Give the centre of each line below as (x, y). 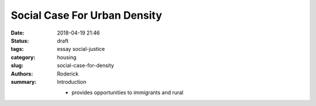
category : (23, 57)
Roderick (68, 74)
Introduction (72, 81)
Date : (18, 33)
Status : (20, 40)
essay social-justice (81, 49)
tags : (17, 49)
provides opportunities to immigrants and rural (128, 93)
